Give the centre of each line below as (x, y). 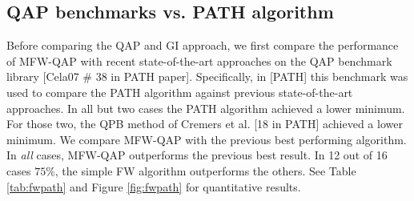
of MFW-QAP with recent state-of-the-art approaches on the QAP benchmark (199, 60)
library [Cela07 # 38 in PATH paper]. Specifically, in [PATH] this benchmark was (207, 76)
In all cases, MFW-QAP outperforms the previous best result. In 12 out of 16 (197, 155)
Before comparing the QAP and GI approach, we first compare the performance (203, 45)
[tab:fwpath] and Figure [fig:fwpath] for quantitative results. (154, 186)
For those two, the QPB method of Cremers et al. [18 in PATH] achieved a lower (205, 124)
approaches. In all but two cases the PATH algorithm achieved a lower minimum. (206, 108)
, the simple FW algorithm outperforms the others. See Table (205, 170)
